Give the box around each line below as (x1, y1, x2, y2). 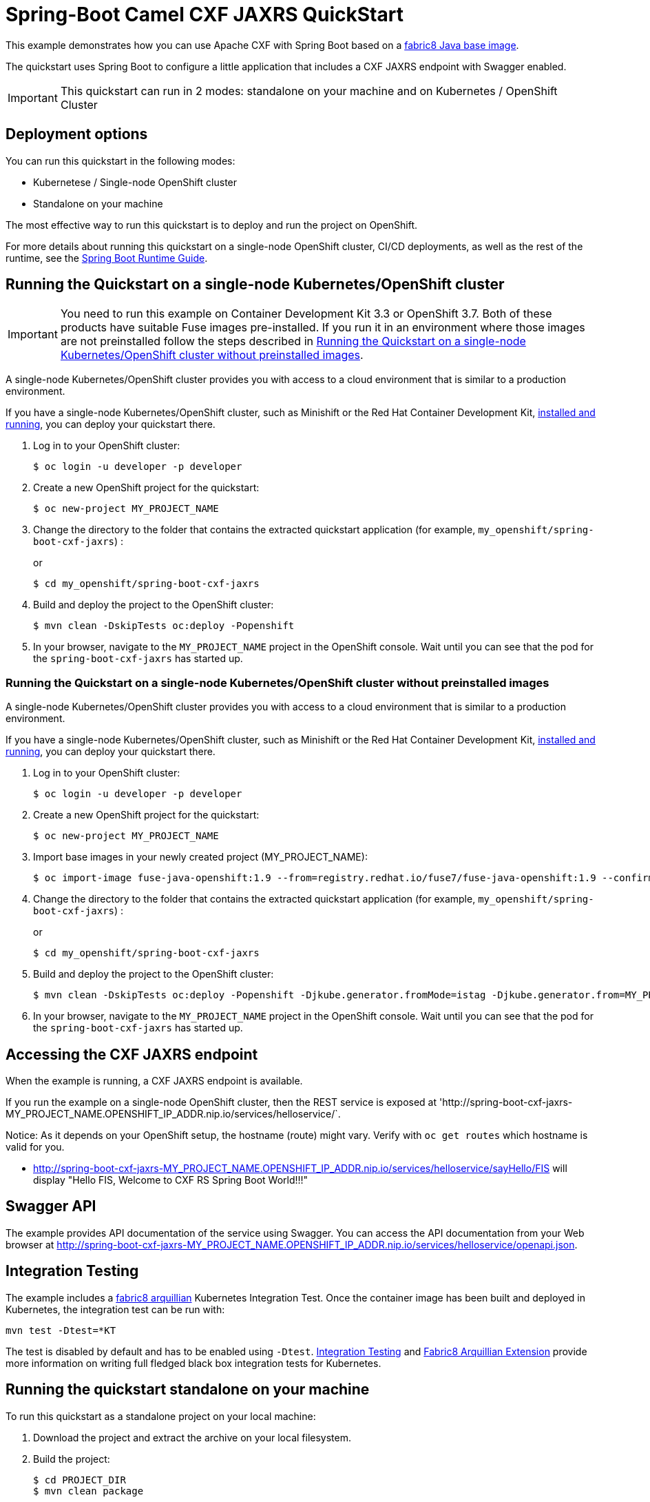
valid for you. (6, 1141, 65, 1153)
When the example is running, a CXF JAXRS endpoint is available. (6, 1075, 303, 1087)
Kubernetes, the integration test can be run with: (6, 1303, 225, 1315)
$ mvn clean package (33, 1485, 144, 1496)
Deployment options (6, 125, 148, 143)
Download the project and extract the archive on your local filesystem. (33, 1431, 352, 1443)
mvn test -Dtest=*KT (6, 1324, 116, 1336)
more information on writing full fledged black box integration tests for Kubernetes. (6, 1357, 381, 1369)
